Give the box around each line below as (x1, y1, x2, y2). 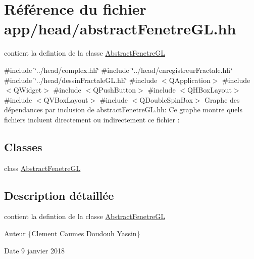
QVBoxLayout (43, 94, 88, 105)
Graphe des (205, 94, 240, 105)
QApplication (169, 74, 211, 85)
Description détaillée (4, 187, 114, 203)
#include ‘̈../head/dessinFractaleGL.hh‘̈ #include (4, 74, 158, 85)
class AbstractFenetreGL (4, 162, 81, 173)
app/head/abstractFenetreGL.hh (4, 18, 236, 39)
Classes (4, 139, 42, 154)
